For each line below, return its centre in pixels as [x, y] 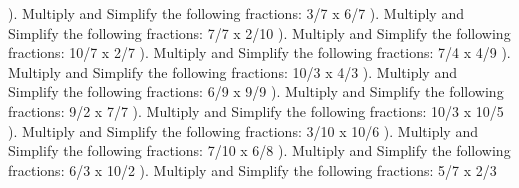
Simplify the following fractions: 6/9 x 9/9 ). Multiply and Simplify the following [256, 91]
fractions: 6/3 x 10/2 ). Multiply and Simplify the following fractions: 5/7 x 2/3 [252, 169]
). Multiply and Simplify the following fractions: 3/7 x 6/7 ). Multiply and [236, 13]
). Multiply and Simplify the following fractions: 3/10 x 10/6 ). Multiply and [243, 130]
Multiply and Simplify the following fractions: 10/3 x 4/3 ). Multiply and [232, 71]
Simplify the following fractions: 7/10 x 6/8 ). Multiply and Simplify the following [259, 150]
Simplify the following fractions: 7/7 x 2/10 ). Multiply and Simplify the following [259, 32]
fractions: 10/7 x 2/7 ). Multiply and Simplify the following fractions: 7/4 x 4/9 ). [259, 52]
